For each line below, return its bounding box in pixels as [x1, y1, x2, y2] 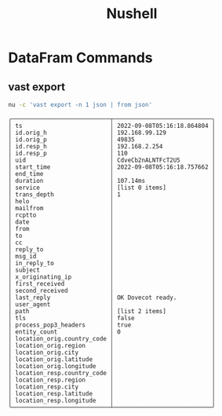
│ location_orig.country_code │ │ [8, 334, 216, 342]
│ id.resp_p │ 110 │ [8, 149, 216, 157]
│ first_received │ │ [8, 279, 216, 287]
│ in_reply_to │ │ [8, 259, 216, 267]
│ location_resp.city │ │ [8, 382, 216, 391]
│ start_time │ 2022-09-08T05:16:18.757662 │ [8, 162, 216, 171]
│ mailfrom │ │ [8, 204, 216, 212]
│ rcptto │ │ [8, 211, 216, 219]
